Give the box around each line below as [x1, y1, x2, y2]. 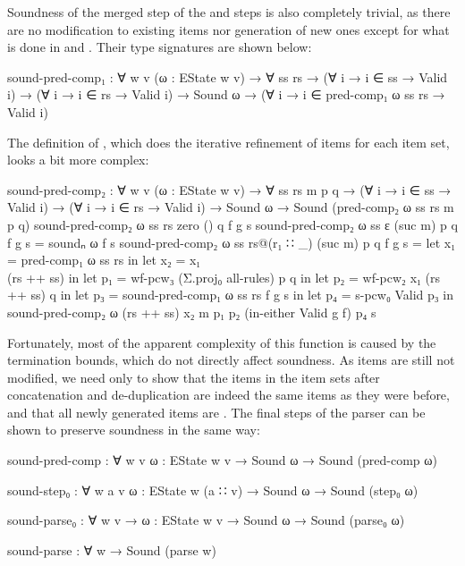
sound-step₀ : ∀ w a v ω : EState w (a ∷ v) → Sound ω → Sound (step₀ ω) [7, 480, 418, 499]
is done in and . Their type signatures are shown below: [7, 38, 312, 56]
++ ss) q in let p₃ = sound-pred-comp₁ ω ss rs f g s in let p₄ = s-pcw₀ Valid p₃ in [7, 285, 453, 304]
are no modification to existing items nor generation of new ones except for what [7, 20, 450, 38]
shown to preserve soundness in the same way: [7, 420, 260, 439]
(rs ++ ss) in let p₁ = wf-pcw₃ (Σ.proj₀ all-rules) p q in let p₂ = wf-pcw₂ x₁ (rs [7, 267, 441, 286]
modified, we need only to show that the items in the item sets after [7, 367, 380, 386]
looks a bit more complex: [7, 150, 149, 169]
